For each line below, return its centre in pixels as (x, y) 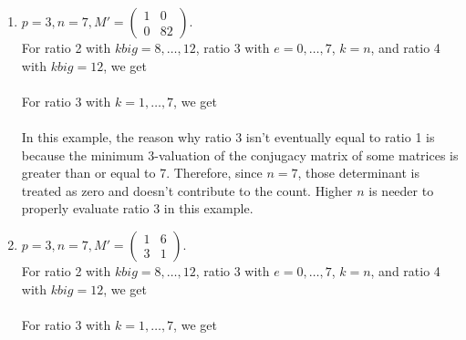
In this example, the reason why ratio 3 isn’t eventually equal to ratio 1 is (228, 136)
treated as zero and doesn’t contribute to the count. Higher (187, 190)
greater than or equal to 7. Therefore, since (142, 173)
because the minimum (83, 155)
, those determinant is (359, 173)
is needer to (401, 190)
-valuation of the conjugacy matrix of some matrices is (306, 155)
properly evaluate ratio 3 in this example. (137, 208)
